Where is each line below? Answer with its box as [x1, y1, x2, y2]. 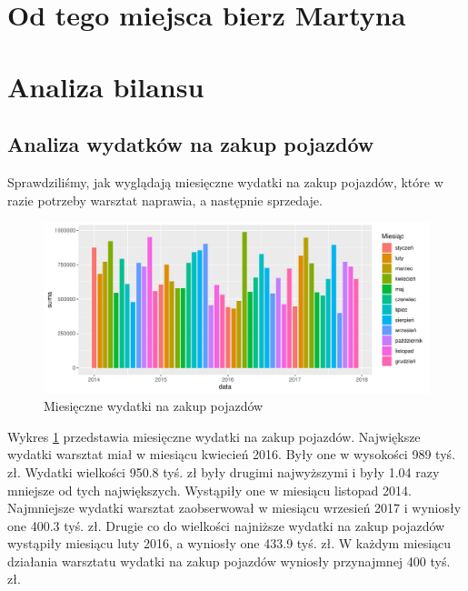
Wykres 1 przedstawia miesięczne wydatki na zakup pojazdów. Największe [7, 426, 421, 446]
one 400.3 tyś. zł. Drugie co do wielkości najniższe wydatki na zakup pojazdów [7, 516, 445, 535]
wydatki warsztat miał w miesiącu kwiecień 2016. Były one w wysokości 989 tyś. [7, 445, 455, 464]
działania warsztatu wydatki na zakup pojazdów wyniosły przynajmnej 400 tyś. [7, 551, 451, 570]
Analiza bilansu [7, 67, 204, 105]
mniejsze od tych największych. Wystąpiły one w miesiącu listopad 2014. [7, 480, 412, 499]
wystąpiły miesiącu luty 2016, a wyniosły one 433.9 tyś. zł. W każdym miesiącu [7, 534, 452, 553]
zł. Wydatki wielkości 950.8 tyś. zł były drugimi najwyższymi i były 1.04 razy [7, 462, 440, 481]
